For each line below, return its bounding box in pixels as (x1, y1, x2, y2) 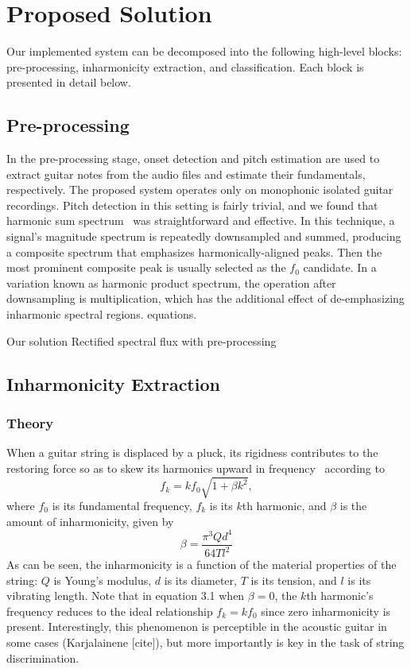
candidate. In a (303, 259, 377, 276)
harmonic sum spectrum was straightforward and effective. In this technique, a (6, 212, 395, 229)
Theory (6, 412, 54, 432)
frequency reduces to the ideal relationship (6, 602, 213, 619)
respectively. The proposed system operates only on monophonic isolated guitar (6, 181, 394, 198)
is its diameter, (164, 571, 237, 588)
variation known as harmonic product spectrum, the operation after (6, 274, 336, 291)
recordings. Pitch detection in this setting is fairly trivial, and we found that (6, 196, 378, 213)
